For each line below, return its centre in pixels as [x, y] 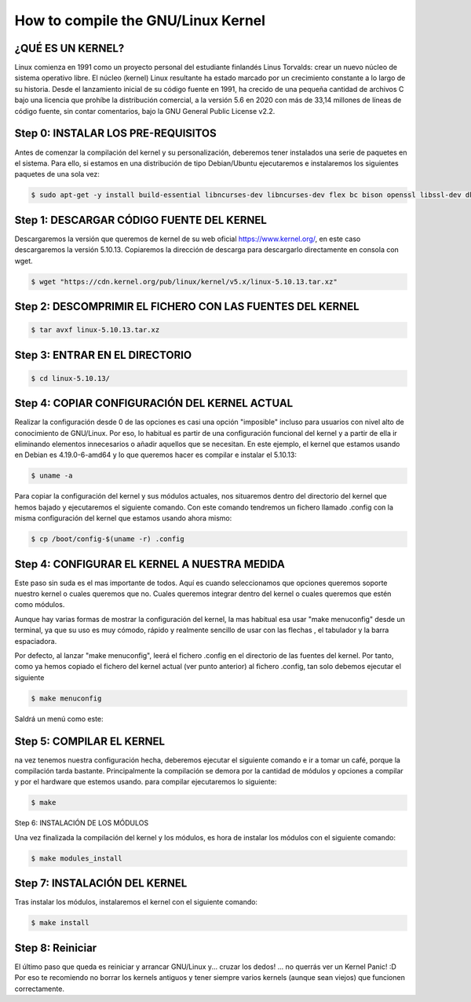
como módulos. [40, 605]
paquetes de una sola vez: [57, 174]
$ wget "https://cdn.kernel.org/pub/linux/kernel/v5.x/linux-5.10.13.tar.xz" [184, 282]
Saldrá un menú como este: [59, 719]
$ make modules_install [77, 858]
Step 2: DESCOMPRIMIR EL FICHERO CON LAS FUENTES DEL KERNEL [187, 306]
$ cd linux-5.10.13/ [70, 378]
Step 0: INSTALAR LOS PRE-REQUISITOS [115, 133]
